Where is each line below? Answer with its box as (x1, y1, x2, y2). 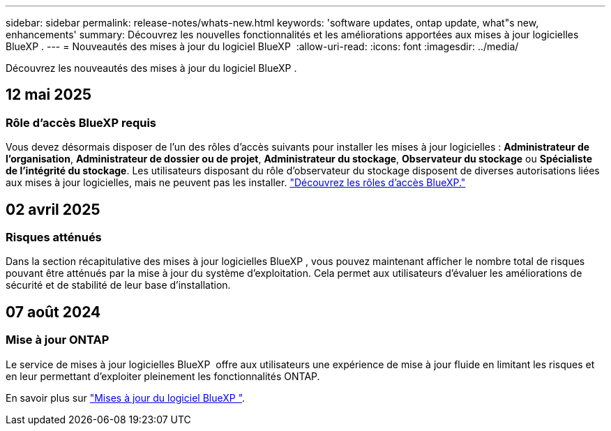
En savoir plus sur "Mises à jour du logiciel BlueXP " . (6, 391, 246, 404)
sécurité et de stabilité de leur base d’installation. (6, 279, 231, 292)
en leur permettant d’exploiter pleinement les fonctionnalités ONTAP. (6, 370, 320, 382)
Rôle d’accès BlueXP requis (6, 115, 157, 130)
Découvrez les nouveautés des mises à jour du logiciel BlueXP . (6, 62, 297, 74)
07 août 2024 (6, 303, 101, 321)
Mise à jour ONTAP (6, 333, 110, 347)
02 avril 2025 (6, 200, 100, 218)
